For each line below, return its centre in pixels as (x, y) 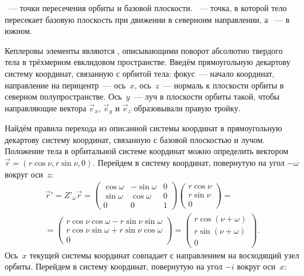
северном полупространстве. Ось (63, 96)
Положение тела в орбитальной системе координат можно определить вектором (147, 151)
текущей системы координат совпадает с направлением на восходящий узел (164, 255)
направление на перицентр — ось (65, 85)
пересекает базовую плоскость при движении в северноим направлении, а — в (147, 19)
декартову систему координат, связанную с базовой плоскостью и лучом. (135, 139)
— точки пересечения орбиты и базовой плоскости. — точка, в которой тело (148, 8)
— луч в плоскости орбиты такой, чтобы (207, 96)
